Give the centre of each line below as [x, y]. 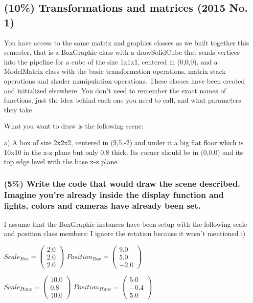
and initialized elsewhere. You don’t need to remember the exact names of [115, 90]
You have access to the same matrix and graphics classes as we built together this [126, 42]
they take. [19, 109]
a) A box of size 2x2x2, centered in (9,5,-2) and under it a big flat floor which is [124, 142]
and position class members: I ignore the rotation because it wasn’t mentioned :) [125, 233]
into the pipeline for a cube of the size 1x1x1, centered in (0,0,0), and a [111, 61]
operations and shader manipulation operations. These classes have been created [125, 80]
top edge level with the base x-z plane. [62, 162]
